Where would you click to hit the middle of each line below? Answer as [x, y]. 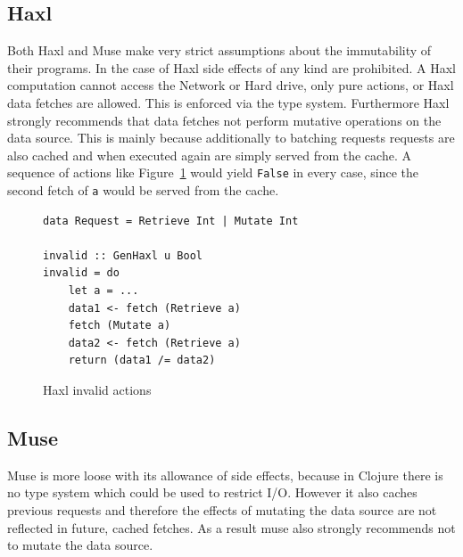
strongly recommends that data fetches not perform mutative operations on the [224, 120]
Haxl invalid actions [97, 390]
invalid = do [81, 273]
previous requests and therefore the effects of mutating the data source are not [222, 510]
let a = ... [103, 291]
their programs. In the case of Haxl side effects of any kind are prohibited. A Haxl [231, 67]
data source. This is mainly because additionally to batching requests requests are [231, 138]
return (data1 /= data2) [142, 360]
